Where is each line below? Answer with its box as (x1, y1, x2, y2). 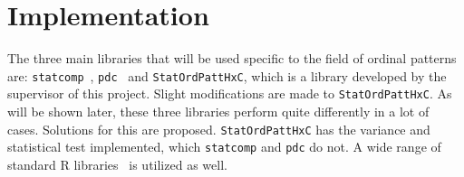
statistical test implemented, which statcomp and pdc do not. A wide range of (7, 137, 441, 156)
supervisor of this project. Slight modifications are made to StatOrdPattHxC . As (7, 84, 452, 103)
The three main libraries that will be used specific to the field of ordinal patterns (7, 49, 457, 68)
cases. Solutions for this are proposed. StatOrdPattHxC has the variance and (7, 119, 430, 138)
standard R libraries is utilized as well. (7, 154, 227, 173)
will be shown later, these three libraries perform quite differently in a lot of (7, 102, 430, 121)
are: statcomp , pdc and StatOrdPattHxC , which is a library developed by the (7, 66, 447, 85)
